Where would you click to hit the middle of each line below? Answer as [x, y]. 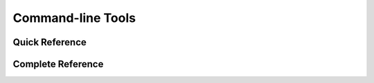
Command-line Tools [74, 18]
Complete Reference [58, 64]
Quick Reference [50, 42]
